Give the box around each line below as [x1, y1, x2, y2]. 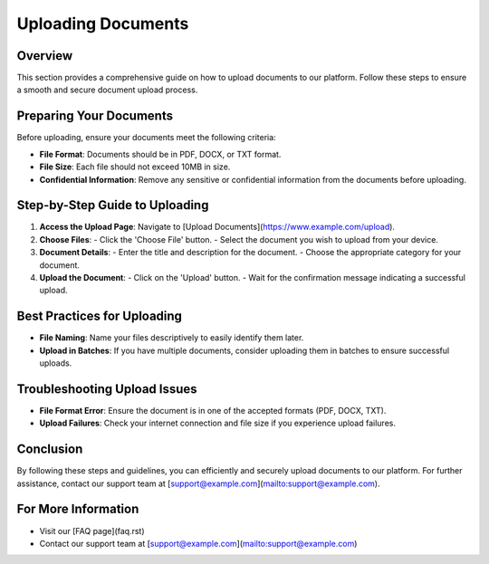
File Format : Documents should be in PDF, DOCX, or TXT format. [39, 148, 282, 159]
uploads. [39, 358, 72, 368]
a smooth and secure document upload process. [16, 84, 198, 95]
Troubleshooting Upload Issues [16, 381, 198, 397]
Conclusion [16, 442, 83, 457]
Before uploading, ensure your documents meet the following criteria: [16, 132, 276, 143]
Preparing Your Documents [16, 109, 174, 124]
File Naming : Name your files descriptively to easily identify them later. [39, 332, 304, 343]
